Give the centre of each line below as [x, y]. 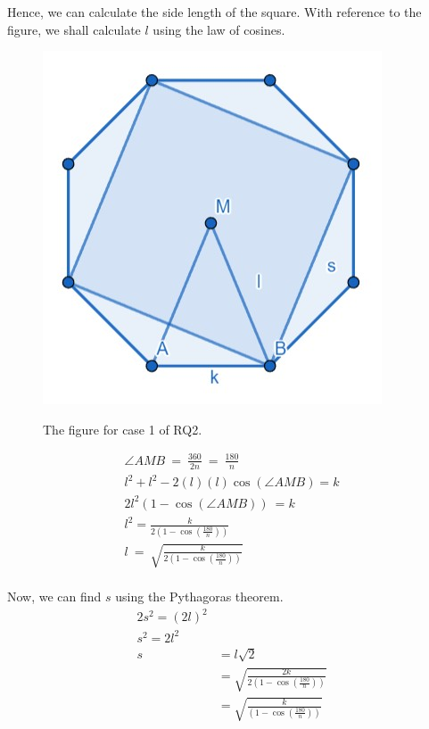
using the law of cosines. [219, 29]
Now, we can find [54, 596]
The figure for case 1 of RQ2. [123, 429]
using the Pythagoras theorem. [199, 596]
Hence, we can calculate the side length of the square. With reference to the [214, 12]
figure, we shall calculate [74, 29]
